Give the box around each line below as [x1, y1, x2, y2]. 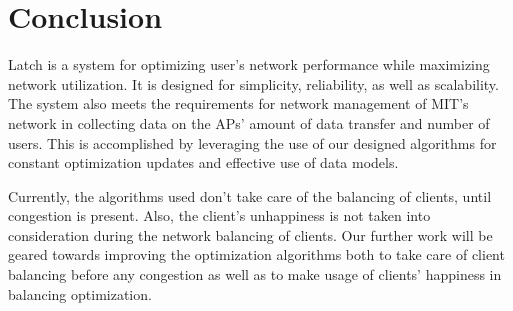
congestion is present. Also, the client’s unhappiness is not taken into [8, 205, 431, 226]
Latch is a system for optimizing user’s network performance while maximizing [8, 54, 490, 75]
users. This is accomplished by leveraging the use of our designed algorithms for [8, 132, 497, 153]
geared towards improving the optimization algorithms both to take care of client [8, 244, 505, 265]
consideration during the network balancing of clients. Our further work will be [8, 224, 493, 245]
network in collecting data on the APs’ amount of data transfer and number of [8, 112, 490, 133]
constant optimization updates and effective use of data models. [8, 152, 399, 173]
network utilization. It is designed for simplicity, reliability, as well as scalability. [8, 73, 499, 94]
